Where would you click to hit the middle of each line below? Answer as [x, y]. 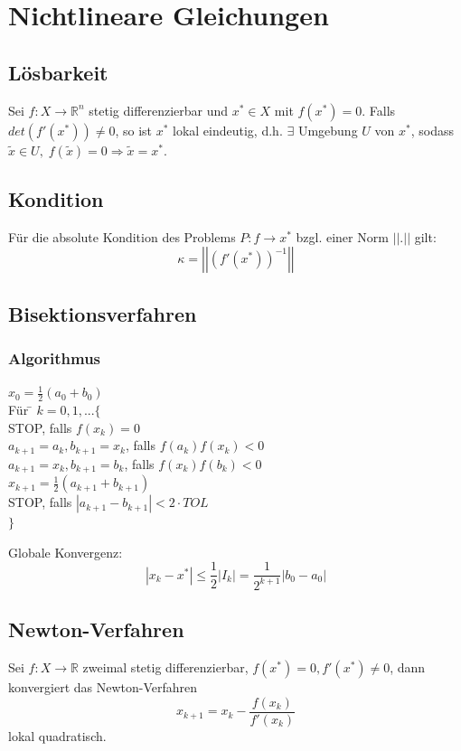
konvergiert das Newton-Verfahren [103, 687]
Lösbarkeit [58, 72]
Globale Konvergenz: [66, 552]
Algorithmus [55, 358]
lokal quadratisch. [57, 735]
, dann [408, 667]
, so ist [133, 130]
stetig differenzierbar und [159, 110]
